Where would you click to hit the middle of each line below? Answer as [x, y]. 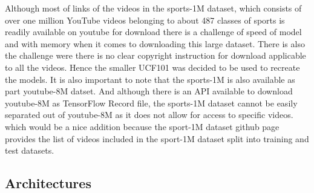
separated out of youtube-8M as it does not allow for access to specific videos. [149, 115]
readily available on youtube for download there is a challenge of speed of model [153, 32]
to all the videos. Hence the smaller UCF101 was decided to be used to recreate [152, 67]
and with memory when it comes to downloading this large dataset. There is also [155, 43]
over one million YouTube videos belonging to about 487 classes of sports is [145, 20]
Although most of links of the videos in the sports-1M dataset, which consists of [153, 8]
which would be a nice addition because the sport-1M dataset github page [142, 126]
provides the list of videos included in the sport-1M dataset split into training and [157, 138]
